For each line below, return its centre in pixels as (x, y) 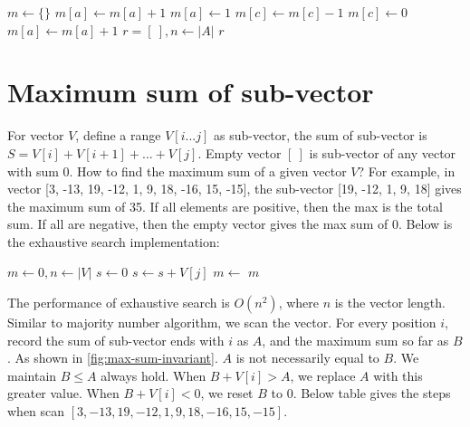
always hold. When (153, 375)
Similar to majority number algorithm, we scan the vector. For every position (222, 323)
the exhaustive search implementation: (114, 241)
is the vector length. (390, 303)
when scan (36, 411)
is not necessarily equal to (307, 358)
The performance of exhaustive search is (119, 303)
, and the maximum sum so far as (355, 340)
